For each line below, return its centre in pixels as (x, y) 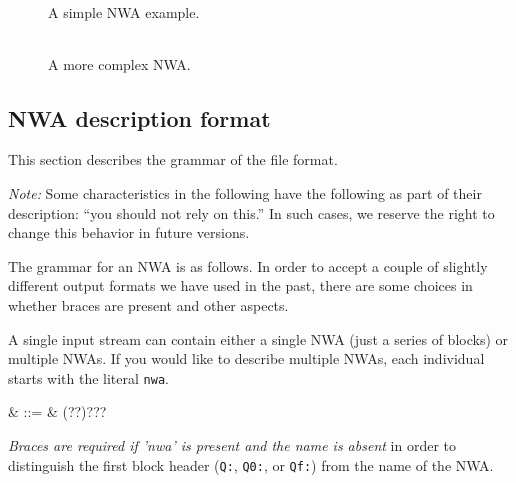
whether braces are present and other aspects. (148, 304)
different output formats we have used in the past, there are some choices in (240, 285)
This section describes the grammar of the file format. (173, 159)
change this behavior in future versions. (129, 232)
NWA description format (139, 117)
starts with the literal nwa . (88, 377)
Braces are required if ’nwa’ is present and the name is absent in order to (232, 444)
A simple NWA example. (124, 12)
